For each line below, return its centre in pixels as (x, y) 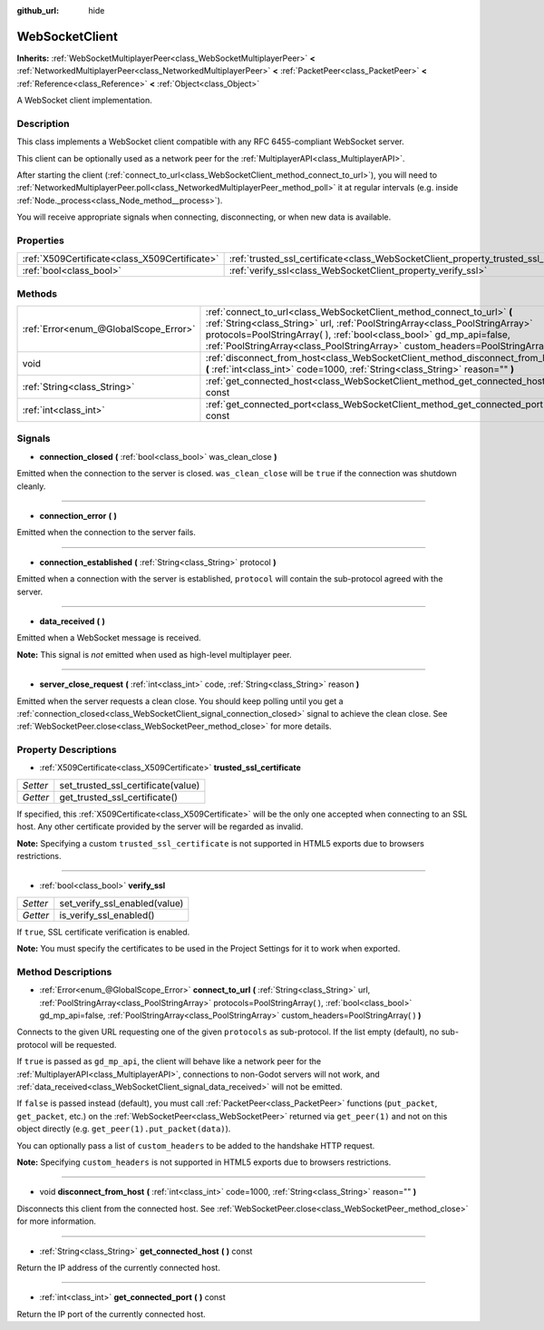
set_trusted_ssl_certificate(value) (130, 785)
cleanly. (31, 486)
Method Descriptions (64, 972)
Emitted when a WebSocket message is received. (109, 638)
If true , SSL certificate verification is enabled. (103, 932)
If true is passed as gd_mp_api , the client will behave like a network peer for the (169, 1061)
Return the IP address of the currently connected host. (119, 1267)
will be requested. (83, 1044)
